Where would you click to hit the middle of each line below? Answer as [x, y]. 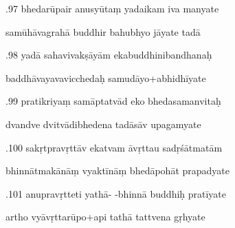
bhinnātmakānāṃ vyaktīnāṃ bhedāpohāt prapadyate [118, 170]
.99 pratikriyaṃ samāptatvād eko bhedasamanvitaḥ [113, 101]
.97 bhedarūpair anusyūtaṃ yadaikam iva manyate [112, 8]
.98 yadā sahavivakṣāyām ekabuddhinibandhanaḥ [109, 55]
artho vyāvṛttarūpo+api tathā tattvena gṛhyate [105, 217]
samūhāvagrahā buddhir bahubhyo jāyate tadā [103, 31]
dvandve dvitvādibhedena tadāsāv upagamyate [103, 124]
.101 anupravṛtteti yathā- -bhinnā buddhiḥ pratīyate [116, 193]
